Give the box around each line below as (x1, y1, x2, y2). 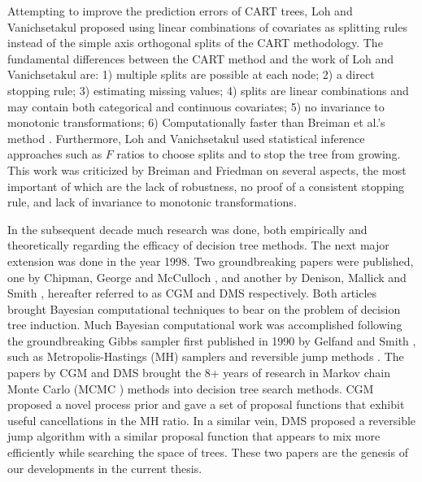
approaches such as (7, 145, 102, 163)
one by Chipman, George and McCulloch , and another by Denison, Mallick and (7, 268, 407, 285)
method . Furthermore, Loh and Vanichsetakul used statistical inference (7, 129, 365, 146)
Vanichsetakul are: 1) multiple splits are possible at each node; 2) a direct (7, 66, 375, 83)
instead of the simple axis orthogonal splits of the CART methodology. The (7, 34, 383, 51)
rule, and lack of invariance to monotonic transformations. (7, 193, 297, 211)
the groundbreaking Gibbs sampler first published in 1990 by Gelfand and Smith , (7, 332, 416, 349)
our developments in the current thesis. (7, 459, 202, 476)
